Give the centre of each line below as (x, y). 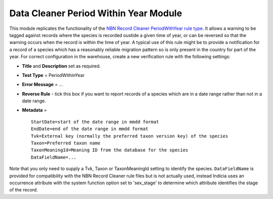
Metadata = (35, 110)
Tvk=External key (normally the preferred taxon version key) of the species (130, 136)
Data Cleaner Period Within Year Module (96, 13)
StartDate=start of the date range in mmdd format (95, 122)
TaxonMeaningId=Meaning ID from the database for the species (110, 150)
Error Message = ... (42, 85)
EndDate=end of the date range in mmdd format (90, 129)
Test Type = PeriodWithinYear (53, 75)
